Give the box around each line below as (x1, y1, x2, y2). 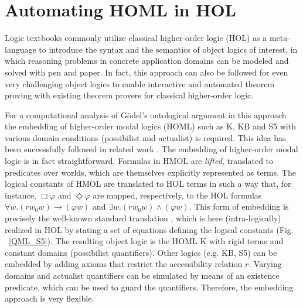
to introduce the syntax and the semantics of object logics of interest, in (39, 43, 298, 55)
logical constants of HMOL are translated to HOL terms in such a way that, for (5, 177, 291, 190)
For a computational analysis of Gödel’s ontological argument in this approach (5, 108, 287, 121)
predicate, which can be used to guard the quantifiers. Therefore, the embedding (5, 280, 294, 293)
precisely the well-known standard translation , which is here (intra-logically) (5, 212, 281, 224)
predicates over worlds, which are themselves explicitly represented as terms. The (5, 166, 296, 178)
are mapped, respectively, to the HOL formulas (93, 189, 262, 201)
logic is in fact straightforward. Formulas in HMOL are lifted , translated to (5, 155, 274, 167)
